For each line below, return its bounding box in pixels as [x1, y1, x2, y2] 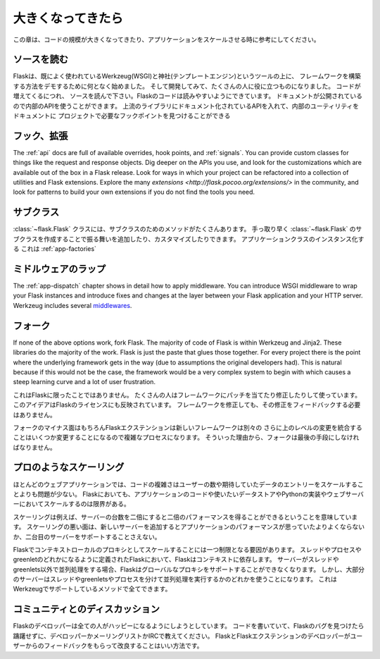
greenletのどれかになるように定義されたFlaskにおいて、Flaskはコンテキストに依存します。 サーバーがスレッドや [13, 555, 339, 564]
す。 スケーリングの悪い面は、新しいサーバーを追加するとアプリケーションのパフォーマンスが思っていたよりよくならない [13, 522, 365, 531]
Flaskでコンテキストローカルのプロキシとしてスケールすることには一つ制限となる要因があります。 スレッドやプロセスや [13, 545, 362, 553]
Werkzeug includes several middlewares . [13, 301, 132, 309]
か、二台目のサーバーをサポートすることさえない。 [13, 532, 161, 541]
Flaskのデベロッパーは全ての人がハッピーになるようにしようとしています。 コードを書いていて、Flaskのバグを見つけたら [13, 622, 365, 630]
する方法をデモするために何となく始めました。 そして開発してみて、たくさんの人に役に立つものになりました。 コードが [13, 82, 361, 90]
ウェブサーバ [326, 490, 364, 498]
